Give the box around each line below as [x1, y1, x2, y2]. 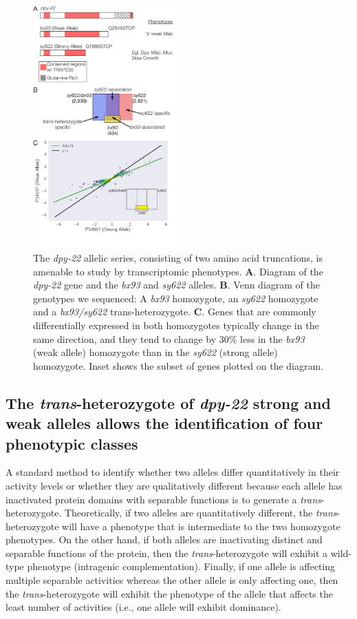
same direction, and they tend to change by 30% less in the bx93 [33, 331, 305, 346]
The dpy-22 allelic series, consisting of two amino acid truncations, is [33, 251, 323, 264]
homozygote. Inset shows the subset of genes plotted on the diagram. [33, 358, 324, 373]
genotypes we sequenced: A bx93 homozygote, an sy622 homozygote [33, 291, 318, 305]
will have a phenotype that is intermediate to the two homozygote [62, 518, 340, 533]
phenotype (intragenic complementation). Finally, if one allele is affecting [27, 559, 336, 574]
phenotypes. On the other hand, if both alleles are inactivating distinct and [6, 532, 323, 547]
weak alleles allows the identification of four [6, 412, 323, 434]
